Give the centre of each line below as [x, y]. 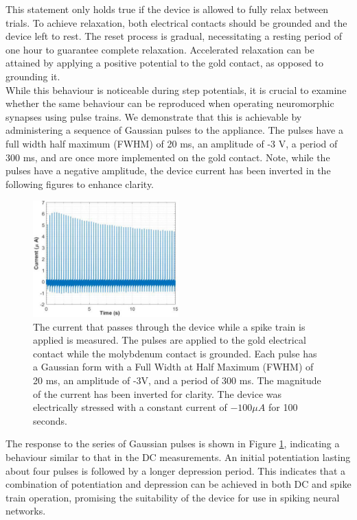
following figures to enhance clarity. [80, 184]
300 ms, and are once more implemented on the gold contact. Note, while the [168, 157]
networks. [26, 511]
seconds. [50, 420]
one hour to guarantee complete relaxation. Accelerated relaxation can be [160, 49]
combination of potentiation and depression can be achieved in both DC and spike [178, 484]
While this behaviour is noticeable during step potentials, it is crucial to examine [176, 90]
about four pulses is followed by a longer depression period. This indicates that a [175, 470]
